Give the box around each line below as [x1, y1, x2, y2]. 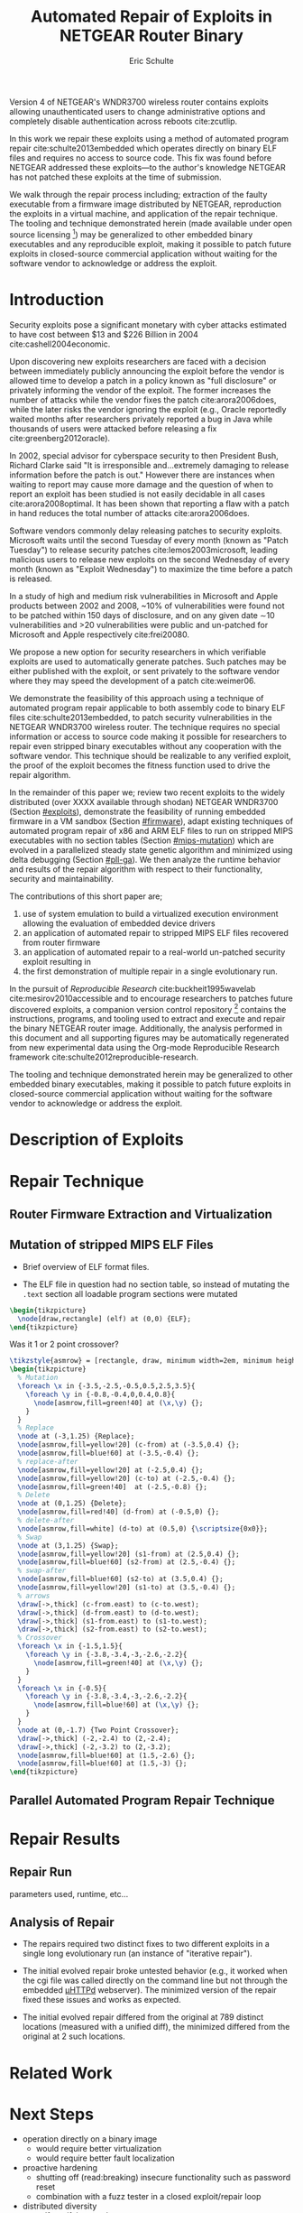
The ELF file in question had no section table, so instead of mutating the [22, 1279, 290, 1290]
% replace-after [17, 1457, 78, 1466]
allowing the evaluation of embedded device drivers [22, 918, 216, 929]
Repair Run [9, 1865, 72, 1880]
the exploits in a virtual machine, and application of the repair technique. [9, 208, 278, 218]
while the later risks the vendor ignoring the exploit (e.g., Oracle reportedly [9, 403, 287, 414]
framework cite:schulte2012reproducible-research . [9, 1051, 199, 1062]
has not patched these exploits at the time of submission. [9, 171, 223, 182]
